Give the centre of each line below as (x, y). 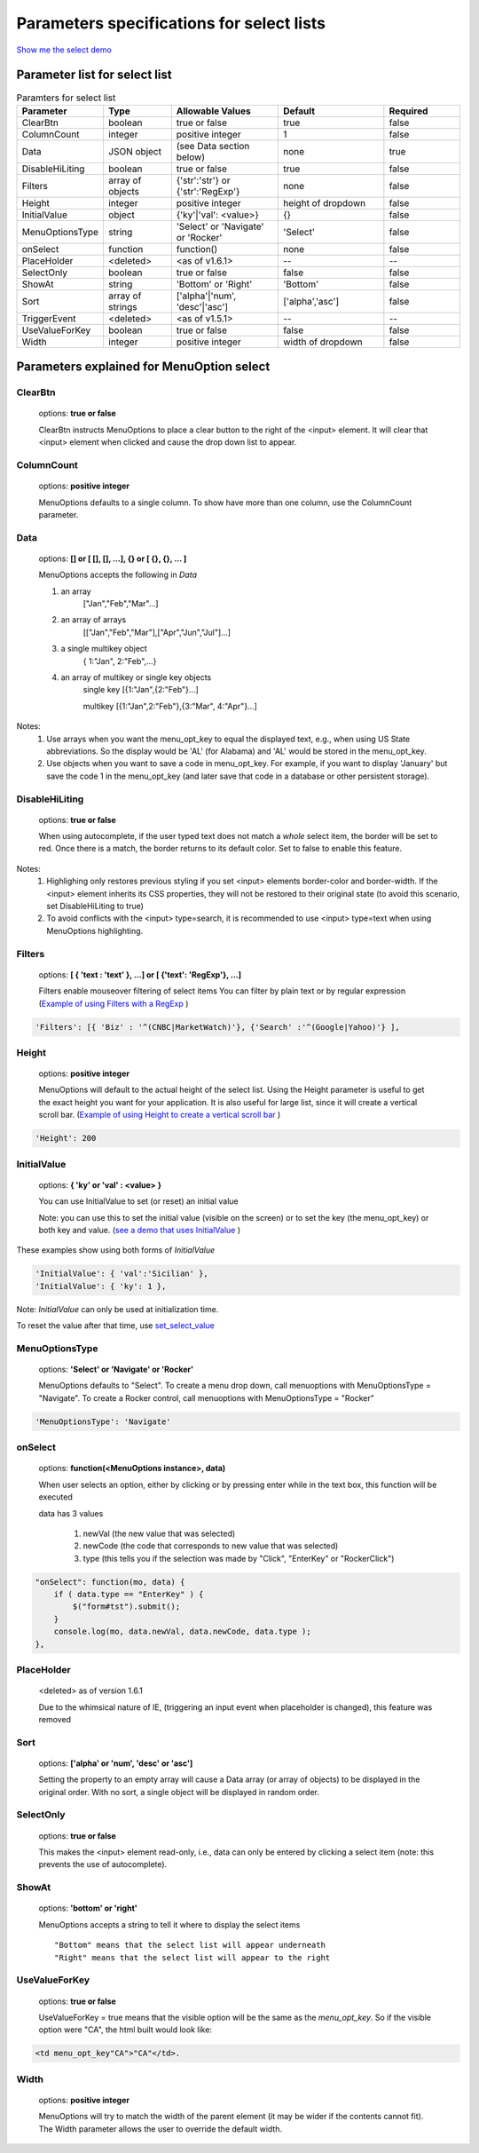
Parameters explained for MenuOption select (143, 367)
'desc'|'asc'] (202, 306)
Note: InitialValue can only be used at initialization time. (118, 1309)
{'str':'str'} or (203, 180)
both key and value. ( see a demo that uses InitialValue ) (140, 1230)
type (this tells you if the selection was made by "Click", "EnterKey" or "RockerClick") (239, 1558)
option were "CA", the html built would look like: (126, 2030)
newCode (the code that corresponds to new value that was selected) (211, 1546)
